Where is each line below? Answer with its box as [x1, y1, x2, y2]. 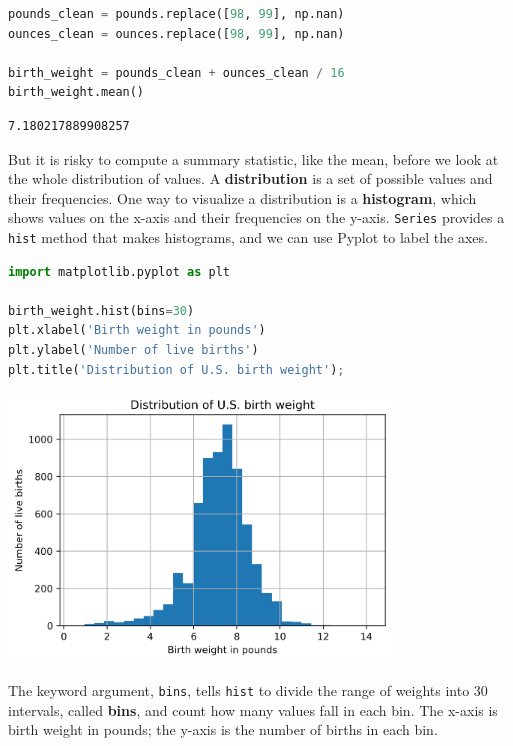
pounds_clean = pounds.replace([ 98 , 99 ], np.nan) [8, 7, 345, 21]
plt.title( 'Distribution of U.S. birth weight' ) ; [8, 362, 345, 377]
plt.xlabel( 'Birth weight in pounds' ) [8, 323, 266, 338]
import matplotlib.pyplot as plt [8, 264, 230, 279]
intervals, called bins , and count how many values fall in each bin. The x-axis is [8, 699, 498, 720]
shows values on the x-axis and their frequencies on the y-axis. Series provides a [8, 207, 505, 228]
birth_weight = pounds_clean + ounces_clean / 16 [8, 65, 345, 80]
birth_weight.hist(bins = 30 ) [8, 303, 195, 318]
